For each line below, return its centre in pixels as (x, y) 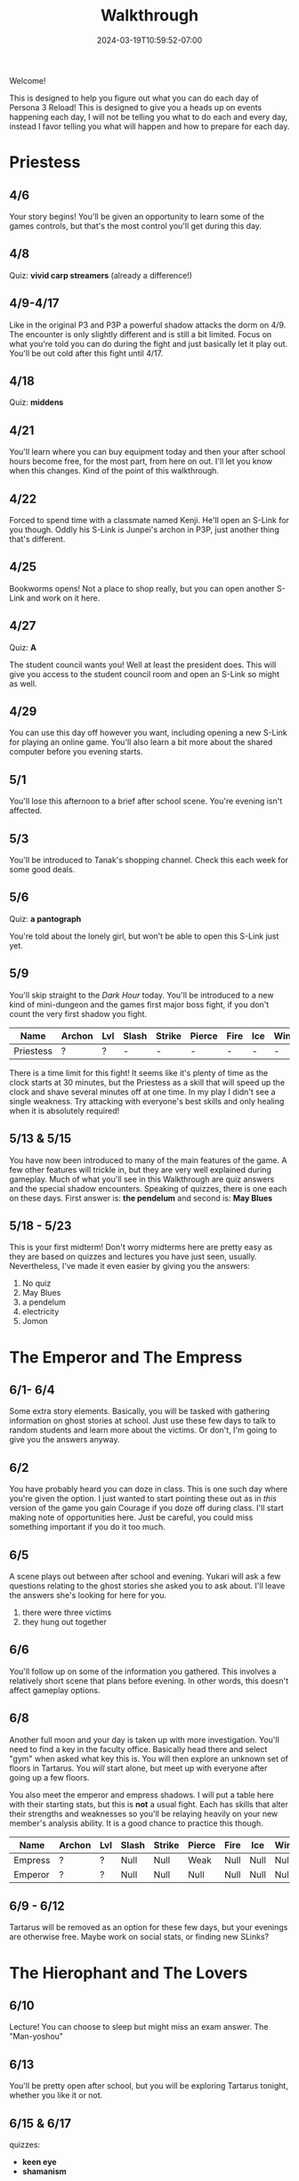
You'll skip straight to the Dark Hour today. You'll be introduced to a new (141, 995)
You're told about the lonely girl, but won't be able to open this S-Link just (144, 936)
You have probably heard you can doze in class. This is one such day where (148, 1489)
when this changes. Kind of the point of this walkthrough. (114, 471)
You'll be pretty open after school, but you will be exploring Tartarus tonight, (149, 2086)
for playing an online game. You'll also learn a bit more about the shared (141, 742)
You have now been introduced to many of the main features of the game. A (148, 1160)
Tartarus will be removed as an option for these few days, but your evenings (149, 1927)
